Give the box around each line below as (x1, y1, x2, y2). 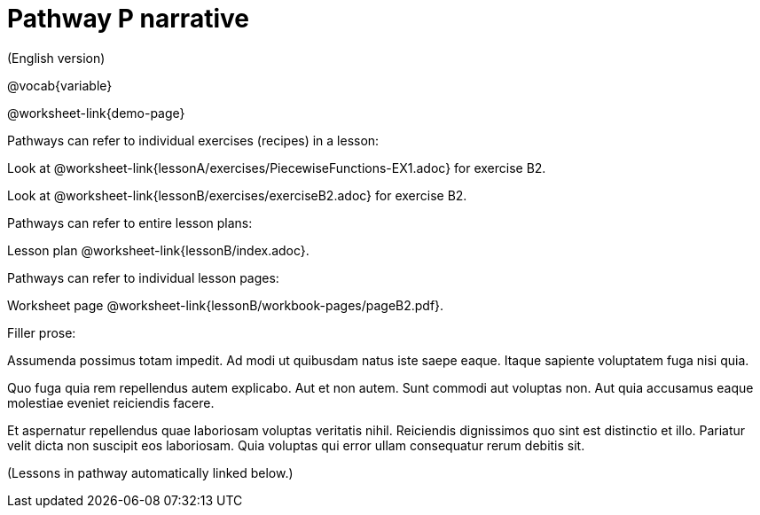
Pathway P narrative (7, 4, 249, 34)
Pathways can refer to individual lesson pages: (7, 269, 279, 285)
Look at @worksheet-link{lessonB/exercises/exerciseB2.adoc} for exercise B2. (7, 187, 467, 203)
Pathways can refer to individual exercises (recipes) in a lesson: (7, 132, 380, 148)
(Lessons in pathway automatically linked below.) (7, 464, 294, 480)
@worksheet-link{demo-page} (7, 105, 185, 121)
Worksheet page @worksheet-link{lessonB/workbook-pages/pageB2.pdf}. (7, 297, 444, 313)
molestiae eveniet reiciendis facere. (7, 394, 215, 410)
